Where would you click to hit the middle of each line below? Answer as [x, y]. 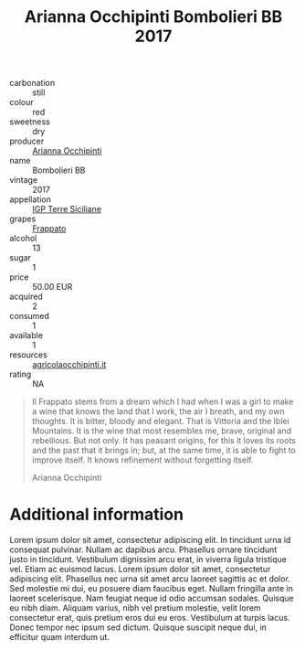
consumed [30, 316]
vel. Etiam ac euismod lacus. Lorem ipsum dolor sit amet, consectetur [140, 570]
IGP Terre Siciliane [67, 209]
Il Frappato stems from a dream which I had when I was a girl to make [163, 402]
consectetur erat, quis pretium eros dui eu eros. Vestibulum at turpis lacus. [150, 618]
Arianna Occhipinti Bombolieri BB [153, 17]
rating [21, 374]
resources [28, 355]
